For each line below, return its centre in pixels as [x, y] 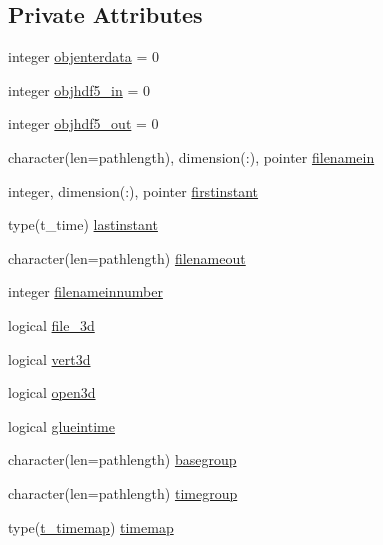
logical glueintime [61, 425]
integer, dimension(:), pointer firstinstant [133, 190]
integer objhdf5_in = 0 [79, 89]
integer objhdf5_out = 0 [83, 123]
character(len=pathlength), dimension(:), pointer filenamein [191, 156]
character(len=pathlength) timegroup [123, 492]
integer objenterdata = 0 [83, 56]
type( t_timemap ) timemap [91, 526]
